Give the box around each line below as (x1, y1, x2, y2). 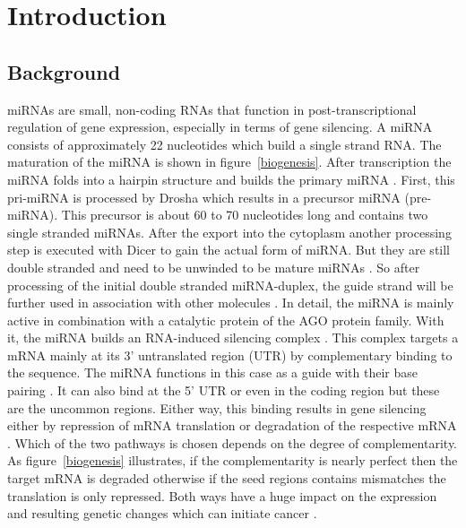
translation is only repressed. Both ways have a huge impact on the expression (7, 486, 437, 505)
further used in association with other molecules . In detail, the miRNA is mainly (7, 293, 454, 312)
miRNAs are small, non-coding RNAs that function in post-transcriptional (7, 100, 417, 118)
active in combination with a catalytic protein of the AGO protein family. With (7, 310, 444, 329)
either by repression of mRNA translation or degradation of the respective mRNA (7, 416, 457, 435)
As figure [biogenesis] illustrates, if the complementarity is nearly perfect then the (7, 451, 458, 470)
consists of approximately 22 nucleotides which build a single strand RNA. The (7, 134, 442, 153)
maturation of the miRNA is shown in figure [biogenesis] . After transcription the (7, 152, 452, 171)
